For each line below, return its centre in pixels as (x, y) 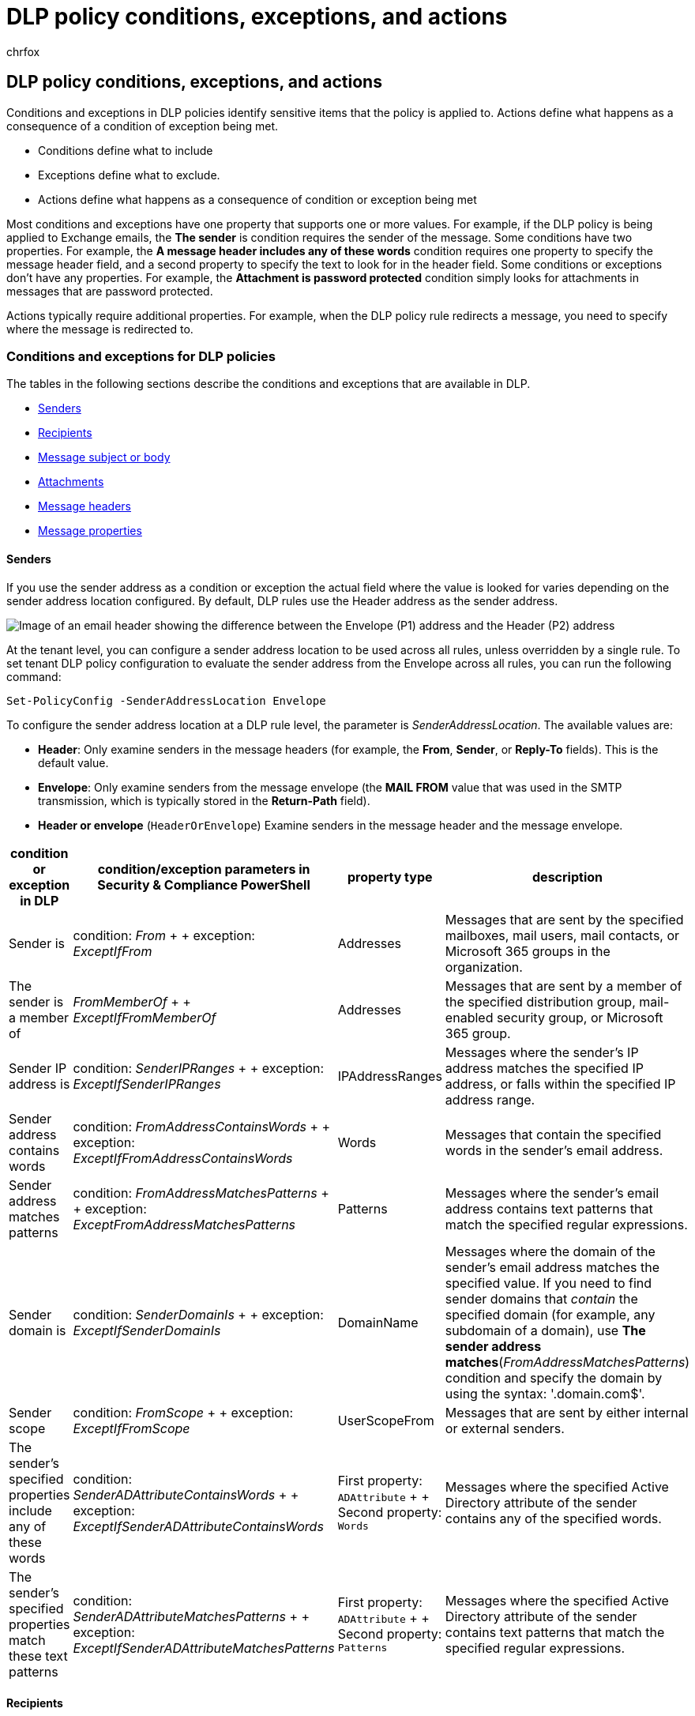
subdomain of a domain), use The (545, 1330)
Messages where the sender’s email (552, 1193)
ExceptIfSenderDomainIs (147, 1330)
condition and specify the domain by (554, 1377)
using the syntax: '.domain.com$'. (545, 1393)
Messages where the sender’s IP (542, 1052)
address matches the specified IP (544, 1068)
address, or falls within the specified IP (560, 1084)
